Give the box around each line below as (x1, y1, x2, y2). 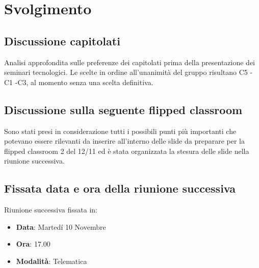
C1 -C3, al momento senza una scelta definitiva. (4, 76, 153, 87)
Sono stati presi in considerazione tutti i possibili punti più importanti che (4, 125, 237, 136)
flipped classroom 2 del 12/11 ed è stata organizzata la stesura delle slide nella (4, 145, 249, 156)
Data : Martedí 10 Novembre (16, 221, 106, 232)
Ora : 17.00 (16, 238, 50, 249)
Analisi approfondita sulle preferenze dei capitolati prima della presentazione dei (4, 57, 255, 67)
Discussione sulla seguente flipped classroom (4, 101, 243, 117)
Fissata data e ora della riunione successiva (4, 180, 236, 196)
